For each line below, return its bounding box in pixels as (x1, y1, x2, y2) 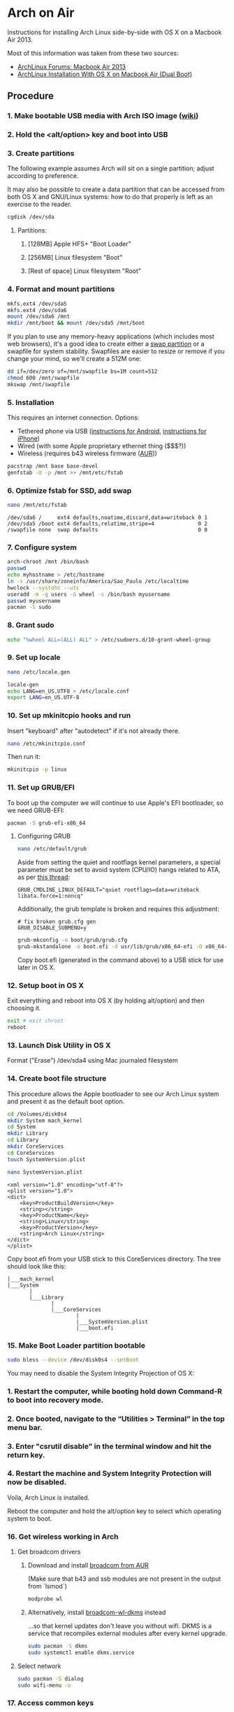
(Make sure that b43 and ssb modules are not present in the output (27, 1574, 221, 1583)
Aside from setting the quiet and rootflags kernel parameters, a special (17, 858, 221, 866)
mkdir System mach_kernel (7, 1117, 82, 1124)
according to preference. (7, 172, 79, 180)
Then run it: (7, 753, 41, 761)
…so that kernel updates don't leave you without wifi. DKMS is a (27, 1622, 212, 1630)
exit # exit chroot (7, 1017, 64, 1024)
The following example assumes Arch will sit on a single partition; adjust (7, 164, 214, 172)
